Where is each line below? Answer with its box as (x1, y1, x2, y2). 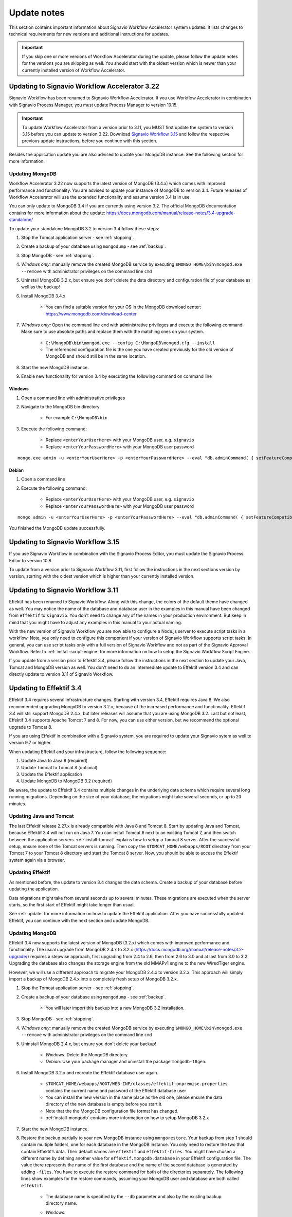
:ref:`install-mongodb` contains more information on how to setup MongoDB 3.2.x (45, 1115, 209, 1121)
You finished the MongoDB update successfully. (9, 525, 106, 531)
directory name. (45, 1200, 77, 1206)
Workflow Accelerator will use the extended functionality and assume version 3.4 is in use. (9, 194, 191, 200)
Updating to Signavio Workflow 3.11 (9, 586, 119, 594)
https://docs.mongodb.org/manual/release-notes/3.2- (135, 947, 244, 953)
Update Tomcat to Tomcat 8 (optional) (21, 764, 98, 770)
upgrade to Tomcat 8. (9, 724, 53, 730)
